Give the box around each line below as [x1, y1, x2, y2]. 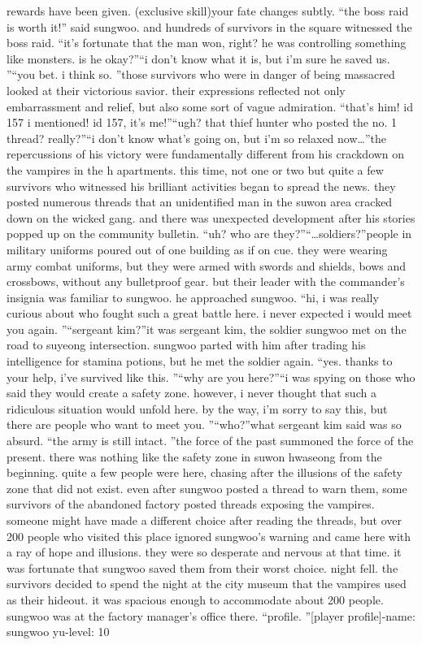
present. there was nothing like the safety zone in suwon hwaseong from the [7, 448, 382, 465]
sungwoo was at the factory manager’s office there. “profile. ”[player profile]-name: [7, 607, 415, 624]
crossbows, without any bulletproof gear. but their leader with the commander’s [7, 273, 405, 290]
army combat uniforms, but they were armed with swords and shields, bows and [7, 257, 407, 274]
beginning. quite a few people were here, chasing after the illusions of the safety [7, 464, 402, 481]
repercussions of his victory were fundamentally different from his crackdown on [7, 145, 405, 162]
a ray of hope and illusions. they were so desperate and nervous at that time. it [7, 543, 402, 561]
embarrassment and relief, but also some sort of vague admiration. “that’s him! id [7, 97, 413, 115]
